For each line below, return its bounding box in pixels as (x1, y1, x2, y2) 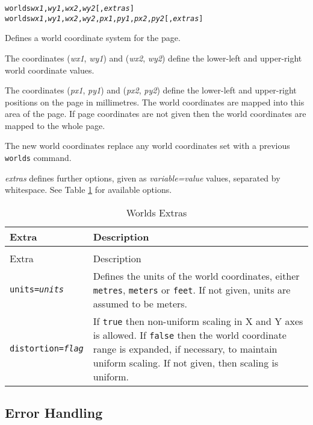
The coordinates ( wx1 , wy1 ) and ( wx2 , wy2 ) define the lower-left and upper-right (5, 51, 302, 64)
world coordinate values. (5, 63, 95, 76)
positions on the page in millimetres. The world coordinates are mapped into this (5, 95, 305, 108)
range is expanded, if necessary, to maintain (93, 341, 277, 356)
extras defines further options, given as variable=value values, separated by (5, 171, 280, 184)
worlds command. (5, 151, 72, 164)
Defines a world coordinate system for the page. (5, 31, 181, 44)
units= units (10, 285, 64, 295)
